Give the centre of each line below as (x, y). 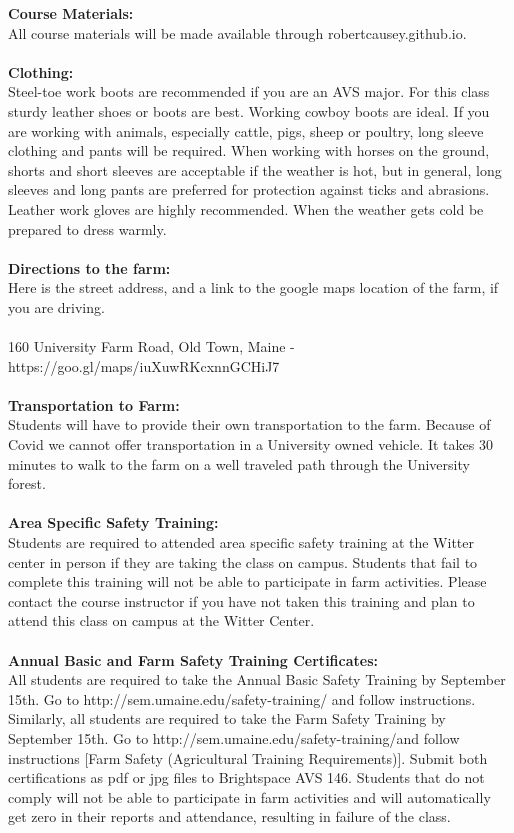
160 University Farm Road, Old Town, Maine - (151, 346)
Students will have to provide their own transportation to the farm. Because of (249, 424)
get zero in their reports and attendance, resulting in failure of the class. (229, 816)
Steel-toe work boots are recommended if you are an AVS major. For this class (249, 91)
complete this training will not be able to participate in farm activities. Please (247, 581)
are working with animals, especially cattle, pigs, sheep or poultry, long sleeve (246, 130)
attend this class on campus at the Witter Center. (161, 620)
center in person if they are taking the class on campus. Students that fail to (243, 561)
